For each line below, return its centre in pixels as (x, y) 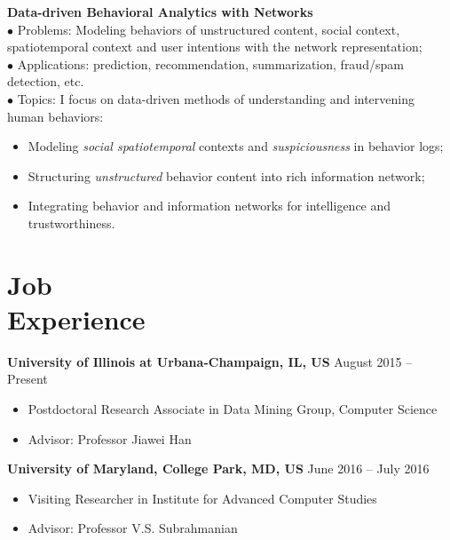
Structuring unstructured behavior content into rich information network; (226, 175)
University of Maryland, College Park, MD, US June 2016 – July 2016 (218, 469)
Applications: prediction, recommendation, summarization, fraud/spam (210, 64)
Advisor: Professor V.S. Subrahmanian (133, 528)
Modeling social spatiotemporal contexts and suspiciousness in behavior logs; (236, 146)
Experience (76, 318)
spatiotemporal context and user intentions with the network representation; (215, 47)
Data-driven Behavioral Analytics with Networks (160, 12)
